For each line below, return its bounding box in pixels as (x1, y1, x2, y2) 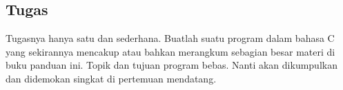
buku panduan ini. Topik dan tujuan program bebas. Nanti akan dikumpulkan (6, 58, 337, 72)
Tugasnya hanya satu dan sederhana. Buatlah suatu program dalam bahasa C (6, 31, 335, 45)
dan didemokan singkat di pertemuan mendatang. (6, 71, 217, 85)
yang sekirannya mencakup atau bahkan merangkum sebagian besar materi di (6, 44, 335, 58)
